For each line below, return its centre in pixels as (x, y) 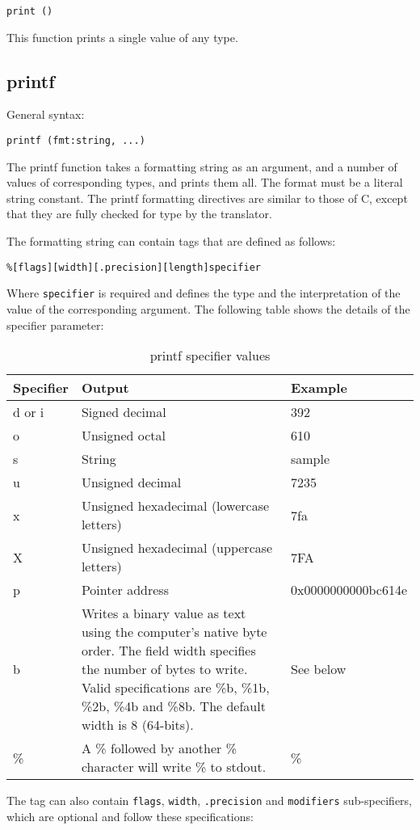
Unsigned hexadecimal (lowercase (175, 506)
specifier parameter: (55, 324)
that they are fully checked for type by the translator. (139, 214)
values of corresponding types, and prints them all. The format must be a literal (205, 182)
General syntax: (46, 114)
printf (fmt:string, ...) (76, 141)
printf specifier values (210, 356)
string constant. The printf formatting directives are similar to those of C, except (207, 198)
